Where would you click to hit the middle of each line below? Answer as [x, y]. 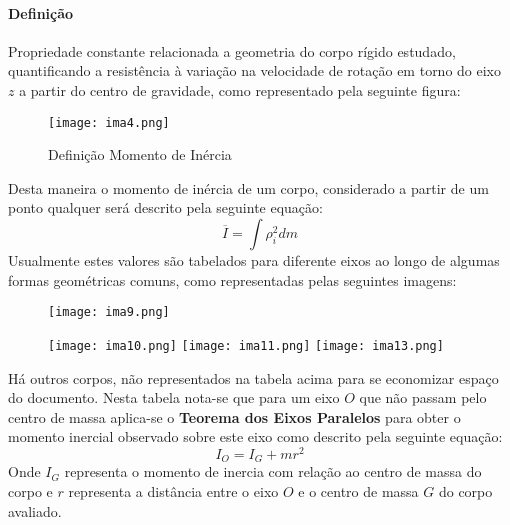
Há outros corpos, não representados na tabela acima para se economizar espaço [253, 377]
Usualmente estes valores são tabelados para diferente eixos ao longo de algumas [254, 260]
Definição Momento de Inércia [140, 154]
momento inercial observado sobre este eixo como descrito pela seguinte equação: [255, 436]
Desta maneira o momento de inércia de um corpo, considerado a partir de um [248, 187]
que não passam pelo [423, 397]
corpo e [30, 491]
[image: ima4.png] [109, 122]
